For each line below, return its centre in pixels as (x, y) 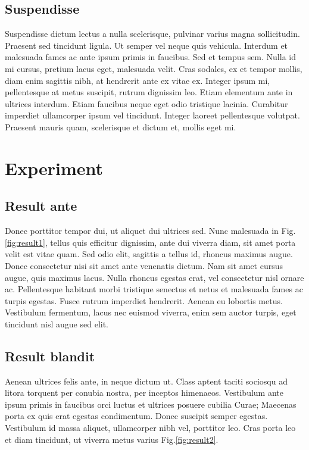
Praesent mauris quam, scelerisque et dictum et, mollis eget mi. (121, 126)
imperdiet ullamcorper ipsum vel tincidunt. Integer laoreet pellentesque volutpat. (152, 115)
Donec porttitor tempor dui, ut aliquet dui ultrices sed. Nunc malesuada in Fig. (150, 231)
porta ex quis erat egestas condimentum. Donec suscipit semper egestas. (136, 416)
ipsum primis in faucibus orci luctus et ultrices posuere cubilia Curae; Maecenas (151, 404)
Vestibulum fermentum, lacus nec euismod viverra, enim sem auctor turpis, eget (151, 312)
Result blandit (50, 356)
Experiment (54, 168)
